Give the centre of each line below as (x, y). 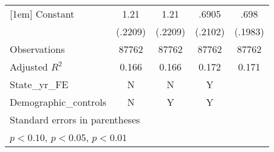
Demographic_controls (58, 102)
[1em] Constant (42, 14)
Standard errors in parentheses (75, 119)
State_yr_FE (39, 84)
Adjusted (29, 67)
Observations (37, 49)
